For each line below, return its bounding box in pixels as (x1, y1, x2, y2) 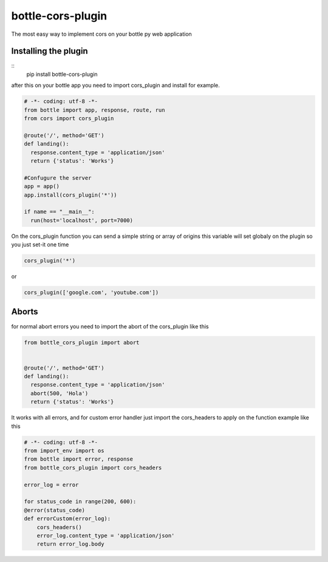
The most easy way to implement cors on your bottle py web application (11, 30, 193, 38)
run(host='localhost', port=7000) (30, 217, 134, 224)
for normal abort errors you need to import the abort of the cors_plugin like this (11, 322, 209, 330)
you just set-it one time (11, 241, 69, 248)
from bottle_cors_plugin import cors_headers (24, 464, 162, 471)
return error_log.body (36, 541, 104, 547)
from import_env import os (24, 447, 104, 454)
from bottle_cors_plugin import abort (24, 339, 140, 346)
